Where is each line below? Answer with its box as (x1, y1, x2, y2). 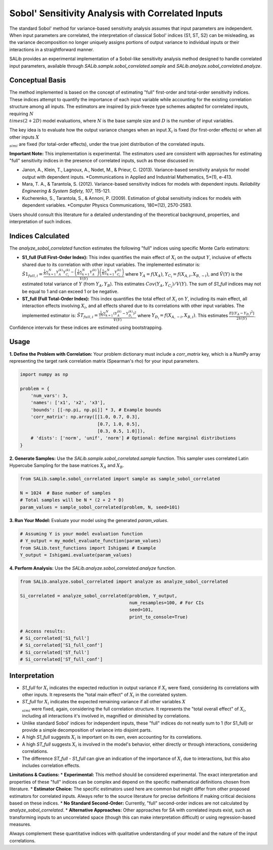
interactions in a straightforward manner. (9, 46, 95, 53)
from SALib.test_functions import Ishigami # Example (20, 545, 156, 551)
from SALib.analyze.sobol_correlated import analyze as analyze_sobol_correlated (20, 578, 229, 584)
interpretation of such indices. (9, 219, 72, 225)
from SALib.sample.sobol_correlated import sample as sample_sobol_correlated (20, 476, 220, 482)
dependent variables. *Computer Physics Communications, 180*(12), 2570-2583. (22, 202, 192, 208)
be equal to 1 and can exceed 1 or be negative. (22, 288, 119, 294)
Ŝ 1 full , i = (22, 271, 43, 278)
